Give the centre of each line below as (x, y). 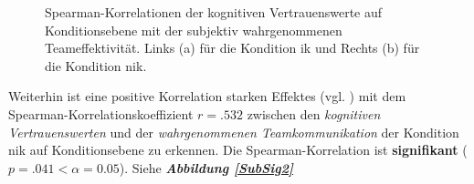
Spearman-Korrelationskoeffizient (101, 113)
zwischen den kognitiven (314, 113)
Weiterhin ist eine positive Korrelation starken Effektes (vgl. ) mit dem (207, 96)
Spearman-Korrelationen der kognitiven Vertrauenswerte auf (214, 12)
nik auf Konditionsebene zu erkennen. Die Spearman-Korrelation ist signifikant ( (238, 150)
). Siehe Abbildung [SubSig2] (206, 167)
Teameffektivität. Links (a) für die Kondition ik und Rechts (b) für (232, 48)
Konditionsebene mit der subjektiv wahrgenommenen (194, 30)
